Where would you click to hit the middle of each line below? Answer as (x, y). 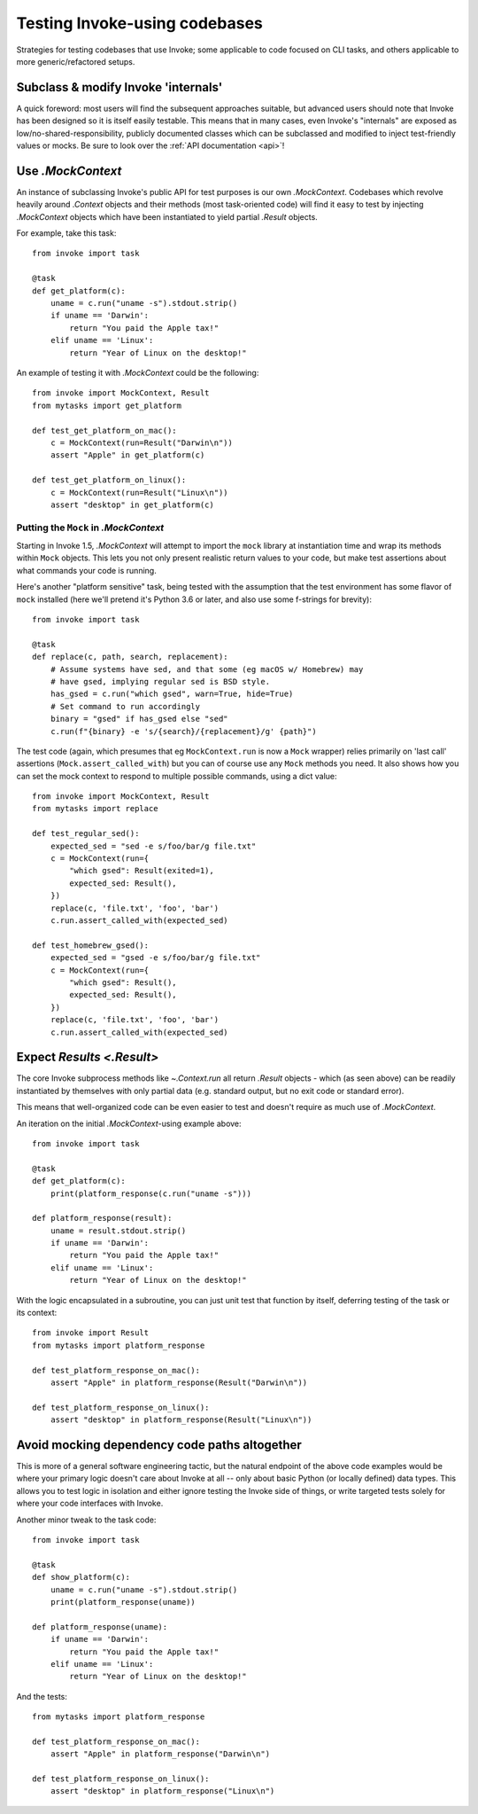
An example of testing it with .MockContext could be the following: (138, 373)
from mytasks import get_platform (107, 405)
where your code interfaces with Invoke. (90, 1504)
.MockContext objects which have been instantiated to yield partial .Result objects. (167, 216)
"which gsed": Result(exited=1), (142, 871)
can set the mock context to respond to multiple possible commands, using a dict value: (177, 776)
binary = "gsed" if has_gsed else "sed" (139, 719)
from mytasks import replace (95, 809)
